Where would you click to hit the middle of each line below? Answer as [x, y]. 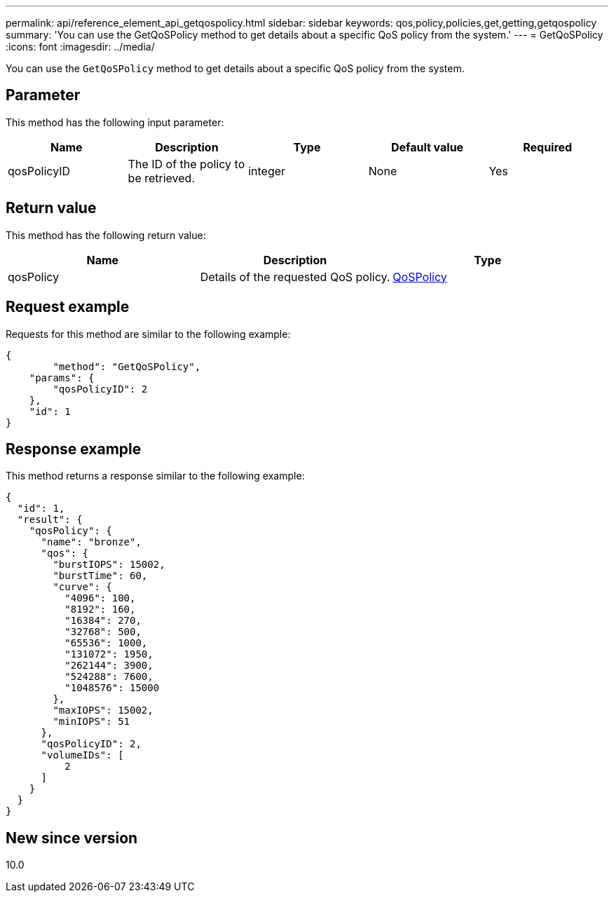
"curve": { [82, 587]
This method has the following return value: [106, 235]
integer [267, 171]
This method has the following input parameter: [115, 122]
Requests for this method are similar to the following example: [148, 334]
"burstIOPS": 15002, [109, 565]
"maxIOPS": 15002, [103, 710]
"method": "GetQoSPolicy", [127, 366]
